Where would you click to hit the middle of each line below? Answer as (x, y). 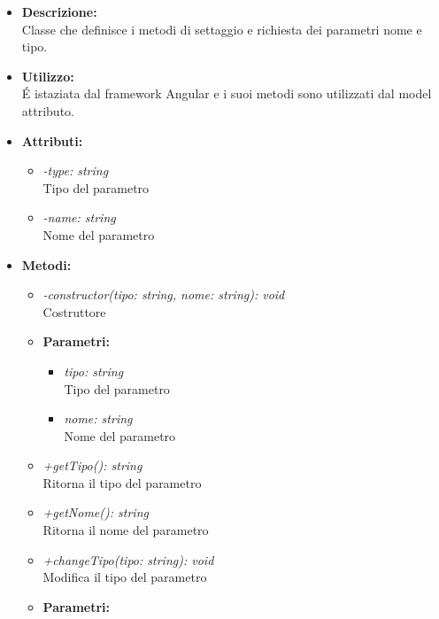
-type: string (76, 170)
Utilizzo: (48, 76)
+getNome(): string (96, 512)
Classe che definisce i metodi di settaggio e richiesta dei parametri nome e (222, 29)
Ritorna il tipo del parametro (122, 482)
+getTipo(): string (92, 465)
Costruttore (74, 311)
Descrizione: (59, 12)
